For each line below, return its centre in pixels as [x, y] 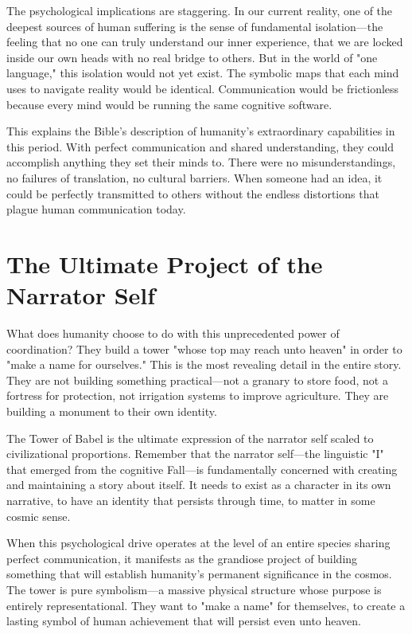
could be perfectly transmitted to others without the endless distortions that [193, 193]
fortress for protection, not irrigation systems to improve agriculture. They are [198, 395]
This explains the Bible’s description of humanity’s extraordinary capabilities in [201, 131]
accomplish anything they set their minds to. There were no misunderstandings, [201, 162]
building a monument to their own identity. [112, 411]
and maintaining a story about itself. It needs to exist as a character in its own [199, 485]
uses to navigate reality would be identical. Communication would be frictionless [203, 88]
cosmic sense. [39, 516]
